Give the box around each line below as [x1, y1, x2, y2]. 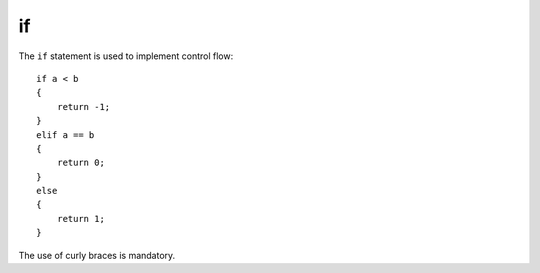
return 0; [56, 157, 105, 169]
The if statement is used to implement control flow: [18, 50, 234, 62]
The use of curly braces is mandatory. [18, 249, 176, 261]
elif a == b [36, 129, 95, 140]
